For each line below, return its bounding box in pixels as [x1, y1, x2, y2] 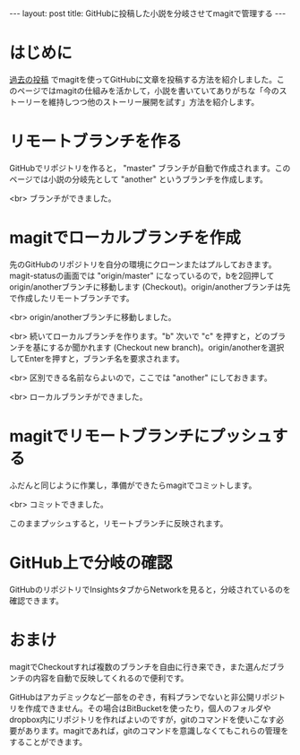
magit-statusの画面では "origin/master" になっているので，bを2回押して [9, 270, 275, 281]
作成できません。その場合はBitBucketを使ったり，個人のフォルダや [24, 702, 271, 714]
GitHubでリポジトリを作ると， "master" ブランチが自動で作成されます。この [9, 162, 291, 173]
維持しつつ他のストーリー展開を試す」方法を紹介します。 [47, 96, 260, 107]
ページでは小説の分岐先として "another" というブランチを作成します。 [9, 173, 269, 185]
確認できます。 [9, 594, 64, 606]
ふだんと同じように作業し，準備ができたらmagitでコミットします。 [9, 480, 257, 490]
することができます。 [9, 736, 88, 747]
